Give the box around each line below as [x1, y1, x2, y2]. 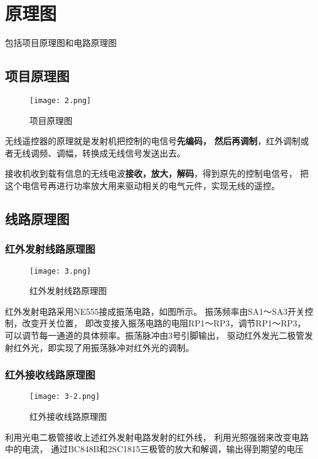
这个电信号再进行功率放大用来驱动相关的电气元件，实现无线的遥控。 [5, 179, 280, 191]
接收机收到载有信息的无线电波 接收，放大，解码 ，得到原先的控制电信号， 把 [5, 167, 309, 180]
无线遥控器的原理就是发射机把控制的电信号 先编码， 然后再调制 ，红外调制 [5, 134, 301, 147]
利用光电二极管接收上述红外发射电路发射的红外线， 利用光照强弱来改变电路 [5, 430, 309, 443]
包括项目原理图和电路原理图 [5, 36, 117, 49]
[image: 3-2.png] [29, 392, 100, 401]
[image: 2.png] [29, 96, 91, 105]
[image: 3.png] [29, 266, 91, 276]
